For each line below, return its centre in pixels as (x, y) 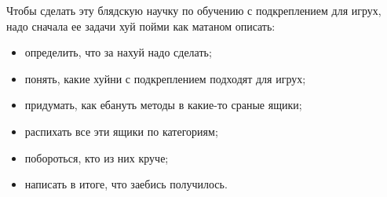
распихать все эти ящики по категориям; (121, 131)
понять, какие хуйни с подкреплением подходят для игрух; (165, 78)
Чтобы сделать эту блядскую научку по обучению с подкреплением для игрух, (194, 10)
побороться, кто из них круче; (97, 157)
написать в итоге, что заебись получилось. (126, 184)
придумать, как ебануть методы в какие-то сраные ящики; (163, 105)
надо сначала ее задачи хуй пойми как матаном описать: (141, 26)
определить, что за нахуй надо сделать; (118, 52)
